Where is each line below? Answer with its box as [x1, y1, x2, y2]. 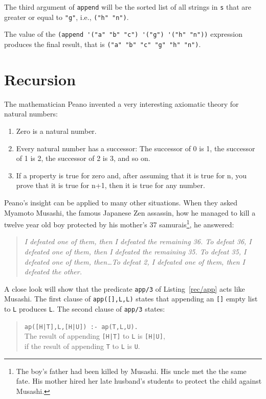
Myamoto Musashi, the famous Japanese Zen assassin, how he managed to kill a [4, 207, 256, 218]
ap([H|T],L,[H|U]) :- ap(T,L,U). [24, 323, 138, 331]
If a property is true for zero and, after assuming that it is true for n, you [16, 170, 247, 180]
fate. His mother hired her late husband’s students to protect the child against [16, 375, 262, 386]
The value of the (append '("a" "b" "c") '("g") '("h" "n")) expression [4, 29, 242, 39]
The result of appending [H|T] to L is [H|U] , [24, 331, 165, 341]
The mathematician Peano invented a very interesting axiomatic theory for [4, 98, 239, 109]
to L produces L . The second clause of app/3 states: [4, 303, 165, 314]
